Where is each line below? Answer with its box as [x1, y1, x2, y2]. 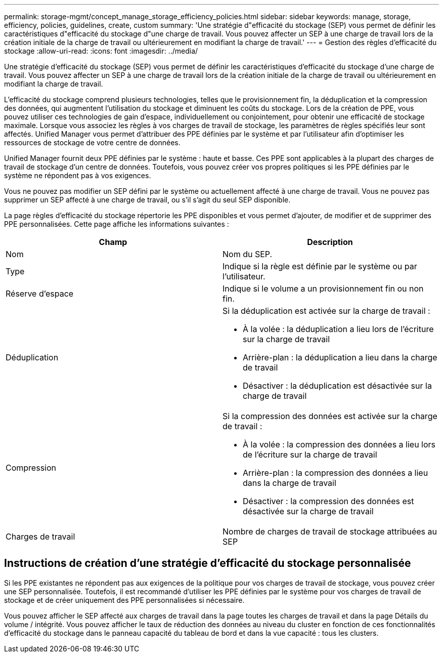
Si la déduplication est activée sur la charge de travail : [223, 306, 430, 316]
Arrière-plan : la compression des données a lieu [243, 468, 428, 478]
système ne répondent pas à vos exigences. [4, 171, 151, 180]
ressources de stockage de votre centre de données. [4, 138, 181, 147]
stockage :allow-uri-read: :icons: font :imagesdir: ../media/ [4, 47, 198, 55]
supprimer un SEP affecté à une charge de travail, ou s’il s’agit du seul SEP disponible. [4, 195, 291, 204]
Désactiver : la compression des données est [243, 496, 414, 506]
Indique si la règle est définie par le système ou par [223, 261, 417, 271]
